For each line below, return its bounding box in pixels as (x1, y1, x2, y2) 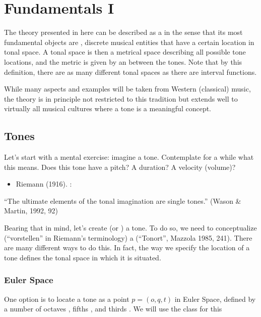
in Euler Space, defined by (174, 293, 256, 304)
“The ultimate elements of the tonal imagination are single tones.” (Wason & (4, 195, 241, 206)
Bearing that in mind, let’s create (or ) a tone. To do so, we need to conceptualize (4, 222, 257, 233)
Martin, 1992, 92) (4, 205, 58, 216)
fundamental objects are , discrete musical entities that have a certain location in (4, 36, 254, 47)
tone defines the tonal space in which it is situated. (4, 252, 161, 262)
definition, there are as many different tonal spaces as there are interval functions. (4, 66, 257, 77)
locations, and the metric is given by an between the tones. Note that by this (4, 56, 242, 67)
